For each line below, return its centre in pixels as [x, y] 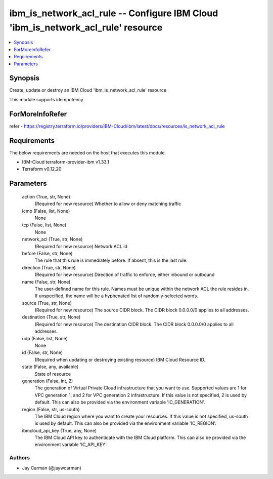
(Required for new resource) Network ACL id [81, 246]
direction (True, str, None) [49, 267]
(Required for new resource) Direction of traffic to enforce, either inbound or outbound [125, 275]
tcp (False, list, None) [44, 225]
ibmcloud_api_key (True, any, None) [59, 430]
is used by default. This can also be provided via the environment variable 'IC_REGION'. [126, 423]
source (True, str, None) [47, 303]
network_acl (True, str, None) [52, 239]
